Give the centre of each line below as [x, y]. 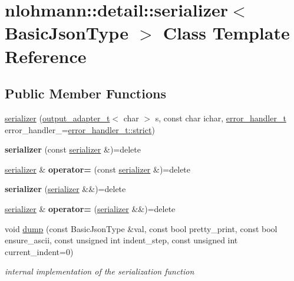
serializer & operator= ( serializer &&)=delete [90, 208]
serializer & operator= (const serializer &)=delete [98, 169]
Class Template [226, 33]
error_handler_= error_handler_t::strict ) [80, 129]
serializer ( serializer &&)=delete [65, 189]
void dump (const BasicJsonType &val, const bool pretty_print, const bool [141, 228]
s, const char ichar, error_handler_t [221, 118]
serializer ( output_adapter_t [57, 118]
